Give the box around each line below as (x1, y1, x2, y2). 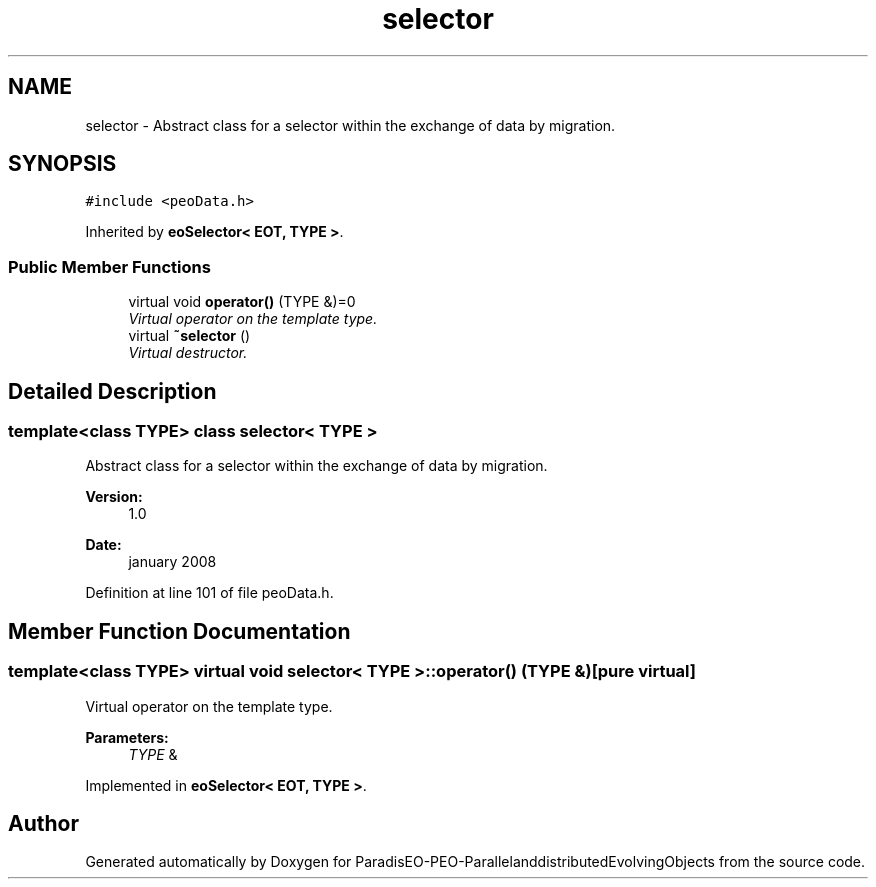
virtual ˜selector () (128, 327, 251, 345)
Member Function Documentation (8, 618, 351, 644)
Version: (85, 488, 143, 506)
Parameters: (85, 728, 169, 746)
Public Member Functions (8, 256, 211, 277)
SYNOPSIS (8, 151, 117, 177)
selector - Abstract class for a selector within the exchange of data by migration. (85, 116, 616, 134)
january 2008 (128, 553, 217, 571)
